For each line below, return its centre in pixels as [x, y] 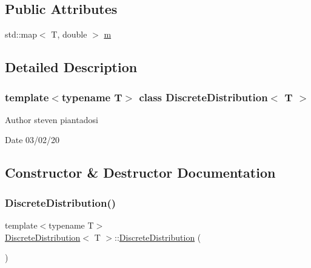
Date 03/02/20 [32, 140]
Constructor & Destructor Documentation [140, 173]
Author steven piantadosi [52, 119]
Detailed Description [71, 67]
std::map [21, 34]
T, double [69, 34]
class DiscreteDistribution [203, 97]
